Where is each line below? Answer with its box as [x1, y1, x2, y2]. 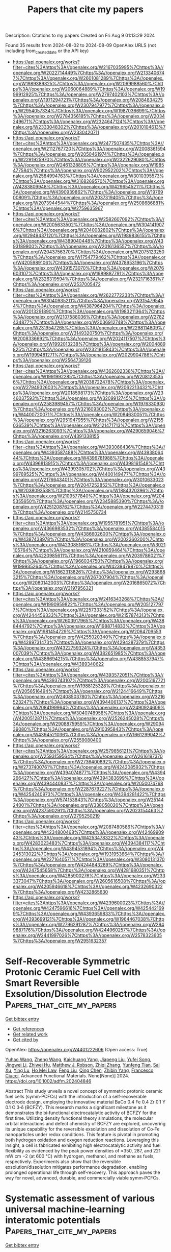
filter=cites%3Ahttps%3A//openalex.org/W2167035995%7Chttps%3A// [12, 64, 164, 70]
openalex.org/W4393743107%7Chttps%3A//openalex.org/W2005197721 [12, 677, 165, 683]
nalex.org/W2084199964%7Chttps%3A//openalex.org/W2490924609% [12, 704, 165, 710]
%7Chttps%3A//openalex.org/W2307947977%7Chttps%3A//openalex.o [12, 102, 165, 108]
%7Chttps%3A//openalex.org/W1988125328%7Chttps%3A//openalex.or [12, 683, 165, 689]
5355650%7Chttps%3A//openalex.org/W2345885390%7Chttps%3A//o [12, 498, 164, 504]
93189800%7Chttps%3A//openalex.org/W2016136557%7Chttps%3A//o [12, 243, 164, 249]
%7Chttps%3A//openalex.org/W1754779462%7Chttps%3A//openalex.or [12, 254, 166, 260]
